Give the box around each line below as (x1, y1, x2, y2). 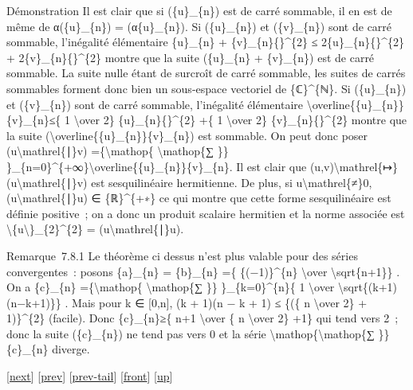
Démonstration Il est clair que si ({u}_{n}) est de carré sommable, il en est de (6, 2, 392, 18)
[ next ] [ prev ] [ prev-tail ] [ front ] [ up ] (6, 368, 173, 384)
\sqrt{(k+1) (338, 279, 398, 295)
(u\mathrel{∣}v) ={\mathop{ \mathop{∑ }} (6, 142, 229, 159)
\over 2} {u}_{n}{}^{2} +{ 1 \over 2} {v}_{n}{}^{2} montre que (73, 111, 407, 128)
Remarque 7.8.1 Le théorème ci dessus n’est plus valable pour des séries (6, 247, 358, 263)
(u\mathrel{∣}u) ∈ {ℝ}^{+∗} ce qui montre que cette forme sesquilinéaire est (6, 189, 391, 206)
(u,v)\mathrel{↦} (309, 158, 399, 174)
